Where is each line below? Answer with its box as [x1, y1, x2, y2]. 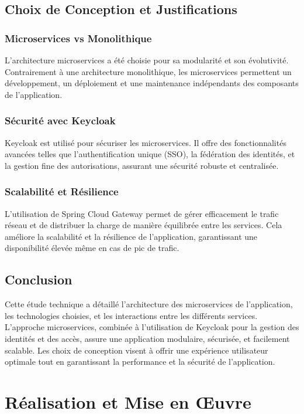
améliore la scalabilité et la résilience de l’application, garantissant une [5, 230, 258, 242]
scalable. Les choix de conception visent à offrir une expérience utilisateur [5, 344, 268, 356]
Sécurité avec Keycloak [5, 113, 116, 128]
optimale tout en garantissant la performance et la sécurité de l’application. [5, 355, 275, 368]
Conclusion [5, 270, 72, 289]
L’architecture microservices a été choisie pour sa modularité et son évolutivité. [5, 54, 289, 66]
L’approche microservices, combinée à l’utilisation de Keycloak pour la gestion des [5, 321, 299, 333]
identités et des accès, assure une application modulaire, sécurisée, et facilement [5, 332, 290, 344]
